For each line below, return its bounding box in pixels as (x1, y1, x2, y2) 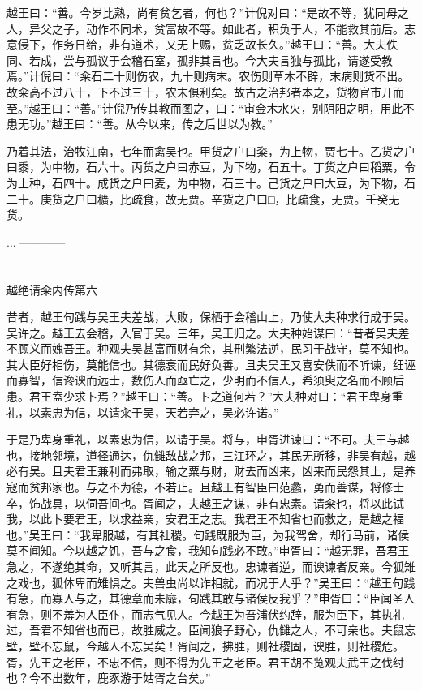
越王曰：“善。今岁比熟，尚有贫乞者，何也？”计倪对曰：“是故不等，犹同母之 (6, 4, 409, 20)
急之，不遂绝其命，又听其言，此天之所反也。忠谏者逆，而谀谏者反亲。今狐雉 (6, 558, 416, 574)
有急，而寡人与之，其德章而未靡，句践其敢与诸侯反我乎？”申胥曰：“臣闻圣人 (6, 590, 416, 607)
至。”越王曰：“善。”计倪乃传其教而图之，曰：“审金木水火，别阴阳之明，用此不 (6, 99, 415, 116)
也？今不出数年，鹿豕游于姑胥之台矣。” (6, 669, 211, 686)
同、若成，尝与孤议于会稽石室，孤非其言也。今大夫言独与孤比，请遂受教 (6, 51, 393, 68)
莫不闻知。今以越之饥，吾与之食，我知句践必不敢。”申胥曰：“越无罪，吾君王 (6, 542, 410, 559)
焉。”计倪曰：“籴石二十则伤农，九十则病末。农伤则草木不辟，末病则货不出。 (6, 67, 410, 84)
